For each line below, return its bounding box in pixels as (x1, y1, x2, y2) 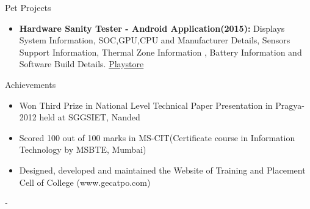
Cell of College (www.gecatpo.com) (19, 175, 151, 188)
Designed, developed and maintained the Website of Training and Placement (19, 163, 306, 176)
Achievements (5, 78, 56, 90)
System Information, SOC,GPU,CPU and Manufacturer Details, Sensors (19, 34, 290, 46)
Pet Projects (5, 1, 51, 13)
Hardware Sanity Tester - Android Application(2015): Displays (19, 21, 285, 34)
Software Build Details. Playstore (19, 57, 144, 70)
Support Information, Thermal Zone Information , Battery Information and (19, 45, 302, 58)
